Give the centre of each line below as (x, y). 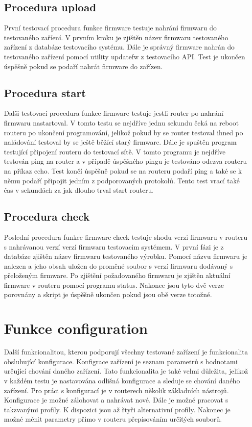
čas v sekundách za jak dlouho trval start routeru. (79, 190)
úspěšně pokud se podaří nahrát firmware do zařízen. (83, 66)
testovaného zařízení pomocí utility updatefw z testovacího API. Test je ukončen (125, 56)
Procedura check (47, 216)
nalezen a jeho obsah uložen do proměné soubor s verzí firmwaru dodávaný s (118, 265)
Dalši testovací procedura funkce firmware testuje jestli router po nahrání (114, 113)
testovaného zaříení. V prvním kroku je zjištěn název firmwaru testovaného (116, 37)
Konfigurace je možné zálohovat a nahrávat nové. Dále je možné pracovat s (116, 400)
